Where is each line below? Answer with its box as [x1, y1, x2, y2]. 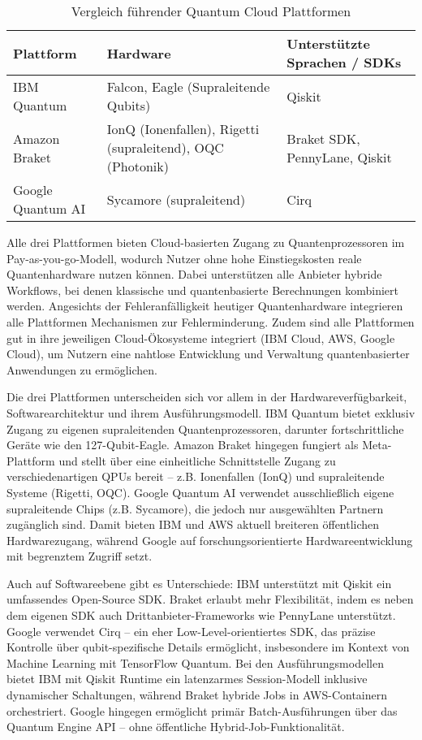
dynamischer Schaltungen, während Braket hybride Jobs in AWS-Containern [6, 686, 388, 703]
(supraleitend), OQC [106, 138, 224, 157]
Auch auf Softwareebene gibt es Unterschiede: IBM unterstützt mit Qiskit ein [6, 574, 392, 591]
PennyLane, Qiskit [286, 147, 392, 167]
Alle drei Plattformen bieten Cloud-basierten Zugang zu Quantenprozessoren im [6, 234, 405, 250]
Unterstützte [286, 34, 370, 53]
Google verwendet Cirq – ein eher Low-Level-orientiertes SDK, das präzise [6, 622, 376, 639]
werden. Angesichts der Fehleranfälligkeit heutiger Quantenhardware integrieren [6, 297, 403, 314]
